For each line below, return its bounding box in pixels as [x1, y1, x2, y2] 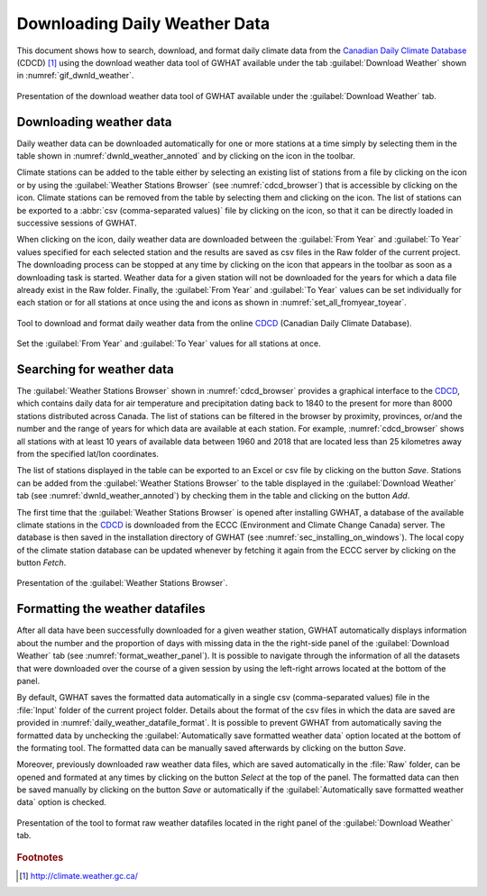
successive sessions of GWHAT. [16, 217, 137, 228]
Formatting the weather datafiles [16, 601, 207, 617]
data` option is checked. [16, 797, 107, 808]
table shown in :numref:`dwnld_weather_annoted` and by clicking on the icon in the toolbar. [16, 151, 355, 161]
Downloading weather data [16, 114, 172, 130]
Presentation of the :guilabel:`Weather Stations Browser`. [16, 578, 228, 589]
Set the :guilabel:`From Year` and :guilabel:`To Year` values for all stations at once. [16, 338, 321, 349]
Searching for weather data [16, 361, 175, 377]
